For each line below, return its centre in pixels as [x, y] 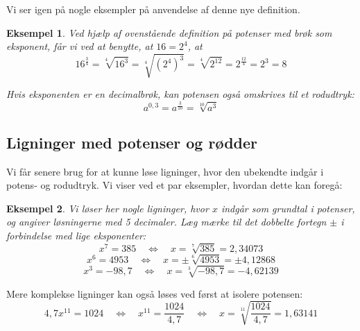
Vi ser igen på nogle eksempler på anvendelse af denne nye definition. [153, 9]
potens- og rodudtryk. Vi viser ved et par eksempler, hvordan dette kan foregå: [174, 185]
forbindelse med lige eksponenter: [76, 236]
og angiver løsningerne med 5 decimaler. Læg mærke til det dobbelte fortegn [166, 222]
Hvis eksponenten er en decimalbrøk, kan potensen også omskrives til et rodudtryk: [180, 94]
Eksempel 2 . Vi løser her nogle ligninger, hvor [108, 208]
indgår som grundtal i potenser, [288, 208]
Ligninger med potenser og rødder [132, 142]
